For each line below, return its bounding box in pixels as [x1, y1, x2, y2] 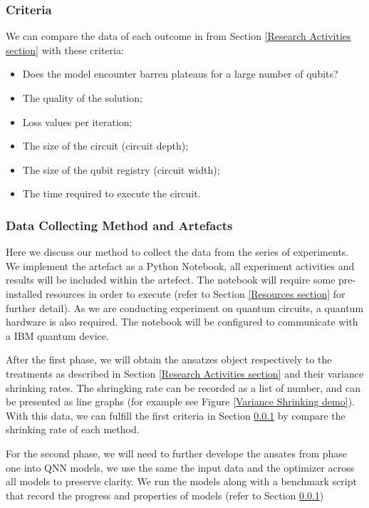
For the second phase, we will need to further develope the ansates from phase [6, 445, 348, 460]
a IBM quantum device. [6, 328, 109, 343]
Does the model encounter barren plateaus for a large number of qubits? [22, 66, 338, 81]
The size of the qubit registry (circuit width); [22, 162, 220, 177]
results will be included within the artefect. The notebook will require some [6, 272, 336, 287]
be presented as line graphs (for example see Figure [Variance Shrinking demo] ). [6, 394, 355, 409]
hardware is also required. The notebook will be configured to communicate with [6, 314, 358, 329]
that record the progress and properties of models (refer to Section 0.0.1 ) [6, 487, 324, 502]
